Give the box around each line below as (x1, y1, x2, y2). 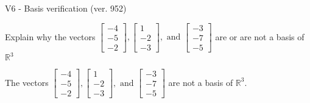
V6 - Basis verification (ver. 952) (5, 2, 127, 14)
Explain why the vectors (5, 30, 96, 43)
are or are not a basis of (215, 30, 305, 43)
